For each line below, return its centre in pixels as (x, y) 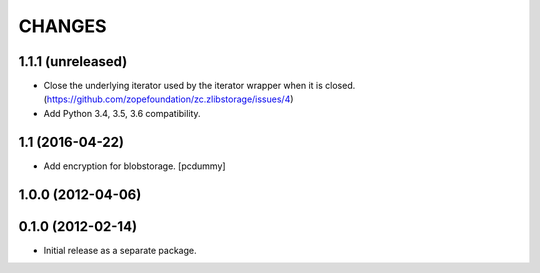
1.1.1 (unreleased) (73, 61)
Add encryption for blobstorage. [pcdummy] (134, 166)
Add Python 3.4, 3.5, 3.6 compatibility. (122, 113)
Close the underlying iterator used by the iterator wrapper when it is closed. (199, 86)
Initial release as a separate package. (120, 250)
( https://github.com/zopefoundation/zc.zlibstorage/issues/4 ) (168, 99)
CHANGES (62, 26)
